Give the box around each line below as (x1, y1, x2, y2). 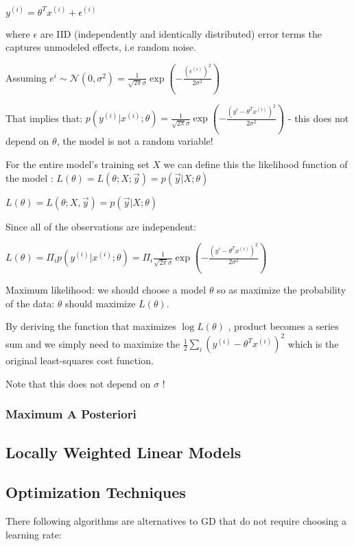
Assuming (5, 70, 47, 84)
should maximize (65, 296, 136, 310)
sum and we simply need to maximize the (5, 336, 180, 351)
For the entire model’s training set (5, 156, 150, 171)
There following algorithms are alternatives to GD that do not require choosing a (5, 514, 346, 528)
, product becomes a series (228, 319, 339, 333)
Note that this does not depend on (5, 376, 151, 390)
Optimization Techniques (5, 482, 186, 503)
